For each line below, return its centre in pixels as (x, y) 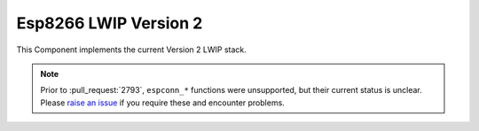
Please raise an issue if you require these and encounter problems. (163, 103)
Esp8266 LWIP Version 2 (110, 23)
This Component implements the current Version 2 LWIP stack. (132, 50)
